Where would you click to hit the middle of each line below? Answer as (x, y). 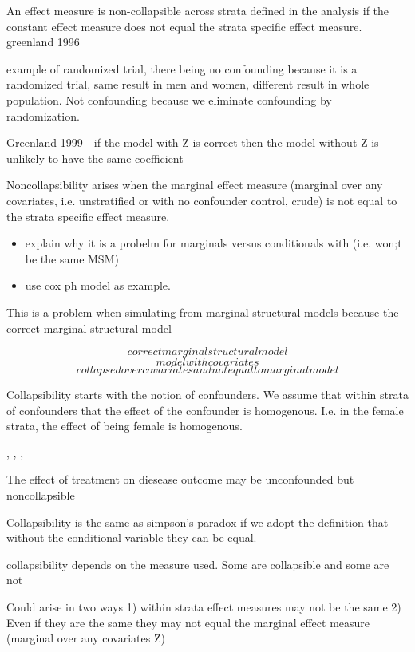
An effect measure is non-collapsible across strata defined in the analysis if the (198, 10)
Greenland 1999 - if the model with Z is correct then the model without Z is (193, 142)
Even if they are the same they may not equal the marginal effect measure (188, 622)
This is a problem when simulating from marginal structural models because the (203, 312)
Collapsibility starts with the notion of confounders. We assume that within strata (207, 395)
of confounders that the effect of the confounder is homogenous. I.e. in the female (205, 410)
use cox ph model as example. (98, 285)
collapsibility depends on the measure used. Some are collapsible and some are (198, 564)
